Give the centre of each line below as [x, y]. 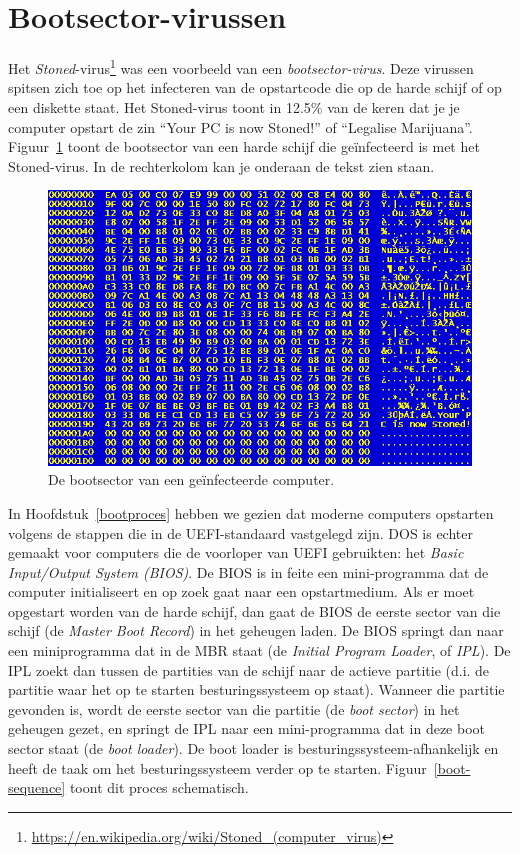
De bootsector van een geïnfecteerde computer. [191, 479]
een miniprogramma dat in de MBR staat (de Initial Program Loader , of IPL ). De [259, 650]
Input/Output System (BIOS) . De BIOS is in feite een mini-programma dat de [248, 571]
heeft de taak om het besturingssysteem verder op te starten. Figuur [217, 767]
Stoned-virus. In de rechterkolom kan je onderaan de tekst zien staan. [221, 165]
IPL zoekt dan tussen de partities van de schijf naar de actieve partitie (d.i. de [249, 669]
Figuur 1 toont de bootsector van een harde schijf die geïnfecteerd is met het [244, 146]
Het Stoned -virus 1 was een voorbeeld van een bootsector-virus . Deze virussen [241, 66]
